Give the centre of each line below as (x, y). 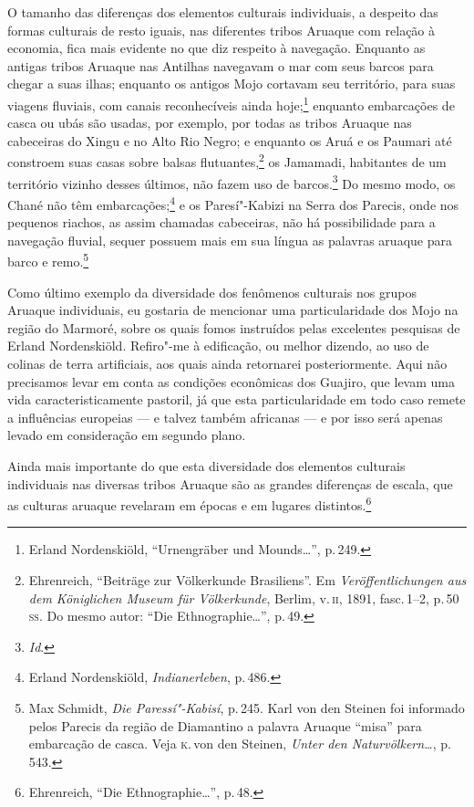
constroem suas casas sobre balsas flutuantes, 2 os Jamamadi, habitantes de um (227, 161)
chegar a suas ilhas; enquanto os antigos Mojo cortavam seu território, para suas (232, 84)
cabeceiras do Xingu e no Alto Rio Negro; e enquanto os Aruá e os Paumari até (230, 140)
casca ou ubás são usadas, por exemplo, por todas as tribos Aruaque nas (210, 123)
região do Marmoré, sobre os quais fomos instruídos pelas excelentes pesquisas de (234, 327)
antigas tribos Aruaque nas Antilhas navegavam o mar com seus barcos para (221, 65)
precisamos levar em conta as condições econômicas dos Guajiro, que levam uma (231, 381)
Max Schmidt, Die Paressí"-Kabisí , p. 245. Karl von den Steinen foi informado (247, 707)
